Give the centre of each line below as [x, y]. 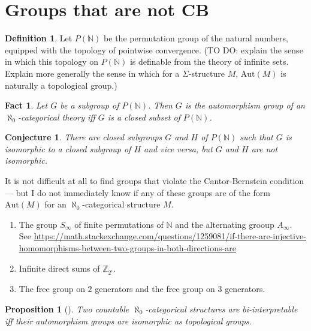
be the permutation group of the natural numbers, [196, 38]
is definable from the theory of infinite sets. [209, 61]
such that [256, 137]
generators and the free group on [155, 289]
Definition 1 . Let [39, 38]
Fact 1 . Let [26, 105]
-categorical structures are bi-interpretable [221, 309]
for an [55, 204]
